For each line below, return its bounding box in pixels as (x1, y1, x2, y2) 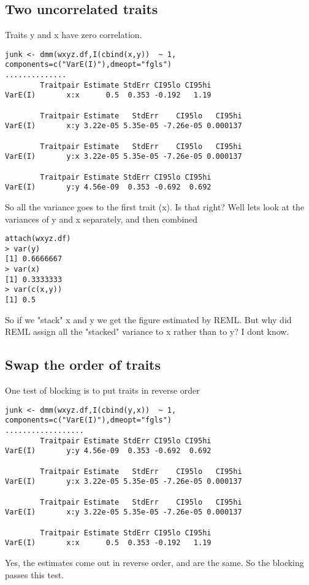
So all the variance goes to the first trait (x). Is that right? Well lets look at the (5, 200, 305, 213)
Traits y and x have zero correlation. (5, 28, 142, 41)
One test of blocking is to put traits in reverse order (5, 384, 200, 397)
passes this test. (5, 568, 64, 581)
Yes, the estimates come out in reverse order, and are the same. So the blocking (5, 556, 304, 568)
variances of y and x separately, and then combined (5, 212, 198, 225)
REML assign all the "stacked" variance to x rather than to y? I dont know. (5, 325, 289, 338)
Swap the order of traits (5, 355, 161, 374)
